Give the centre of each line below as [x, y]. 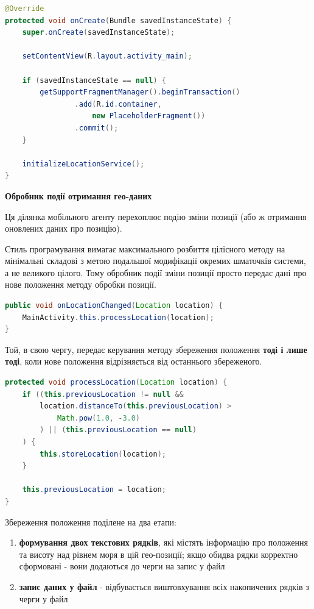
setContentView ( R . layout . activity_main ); [107, 56]
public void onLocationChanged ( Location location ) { [114, 306]
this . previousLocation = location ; [94, 490]
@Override [25, 9]
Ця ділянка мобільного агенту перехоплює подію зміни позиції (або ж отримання [156, 216]
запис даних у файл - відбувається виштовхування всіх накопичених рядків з [164, 586]
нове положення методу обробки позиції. [81, 284]
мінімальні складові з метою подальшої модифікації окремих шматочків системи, [155, 261]
